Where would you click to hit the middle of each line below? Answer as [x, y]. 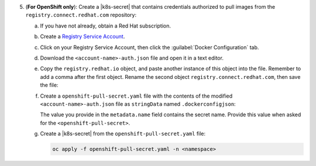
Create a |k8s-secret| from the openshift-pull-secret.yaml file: [123, 134]
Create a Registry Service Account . [83, 37]
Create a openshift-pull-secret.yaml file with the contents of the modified [136, 96]
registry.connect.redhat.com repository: [81, 15]
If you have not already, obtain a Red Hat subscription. [106, 26]
